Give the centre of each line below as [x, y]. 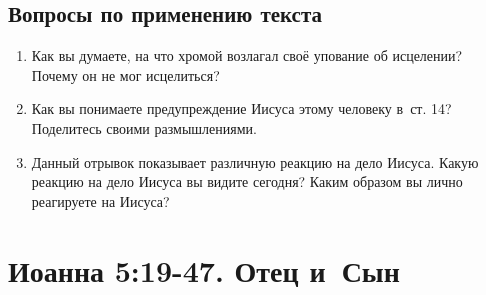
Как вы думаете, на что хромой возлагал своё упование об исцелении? [247, 55]
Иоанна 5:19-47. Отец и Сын [204, 269]
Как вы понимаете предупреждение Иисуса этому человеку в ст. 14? [241, 108]
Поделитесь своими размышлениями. [144, 127]
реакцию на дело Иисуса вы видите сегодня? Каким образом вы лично [247, 181]
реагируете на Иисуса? [100, 200]
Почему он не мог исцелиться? [125, 74]
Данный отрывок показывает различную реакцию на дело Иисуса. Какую [255, 161]
